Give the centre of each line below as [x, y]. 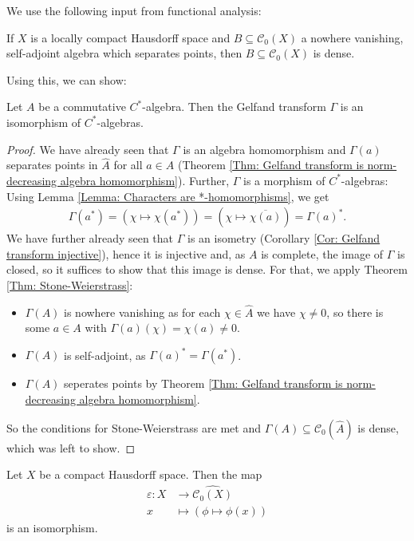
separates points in [52, 165]
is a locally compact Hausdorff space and [130, 37]
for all [128, 165]
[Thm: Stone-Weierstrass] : [70, 284]
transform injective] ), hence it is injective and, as [126, 253]
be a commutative [82, 107]
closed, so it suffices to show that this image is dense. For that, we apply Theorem [207, 269]
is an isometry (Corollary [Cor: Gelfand [284, 238]
